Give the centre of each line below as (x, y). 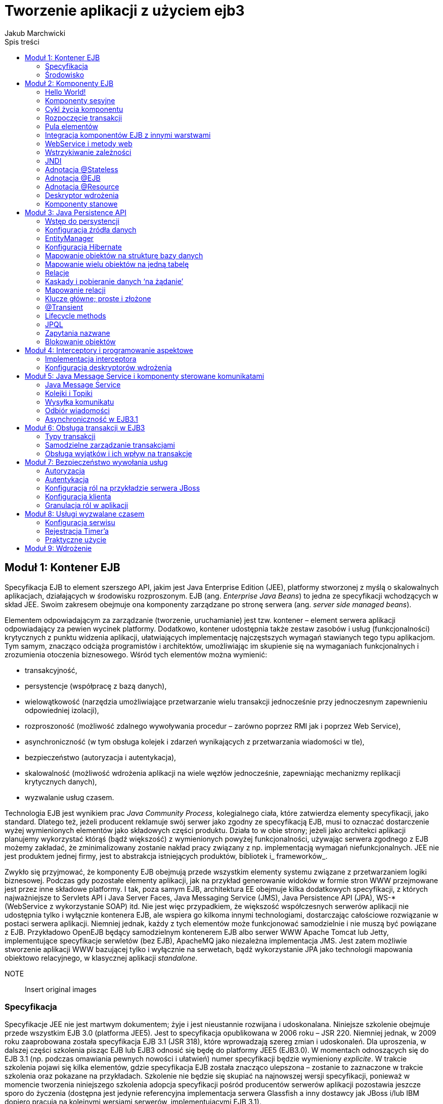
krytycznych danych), (61, 781)
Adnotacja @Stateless (82, 169)
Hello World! (65, 92)
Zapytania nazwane (78, 333)
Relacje (57, 272)
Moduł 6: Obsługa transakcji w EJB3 (85, 427)
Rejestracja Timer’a (77, 531)
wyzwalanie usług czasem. (70, 797)
